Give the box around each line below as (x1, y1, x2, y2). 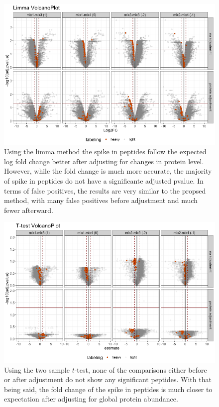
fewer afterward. (4, 204, 53, 215)
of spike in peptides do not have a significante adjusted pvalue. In (4, 176, 204, 186)
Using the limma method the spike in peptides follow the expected (4, 146, 207, 157)
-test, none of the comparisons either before (74, 364, 207, 375)
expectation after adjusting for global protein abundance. (4, 394, 178, 404)
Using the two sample (4, 364, 70, 375)
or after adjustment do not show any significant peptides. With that (4, 374, 212, 385)
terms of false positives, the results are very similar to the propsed (4, 185, 206, 196)
